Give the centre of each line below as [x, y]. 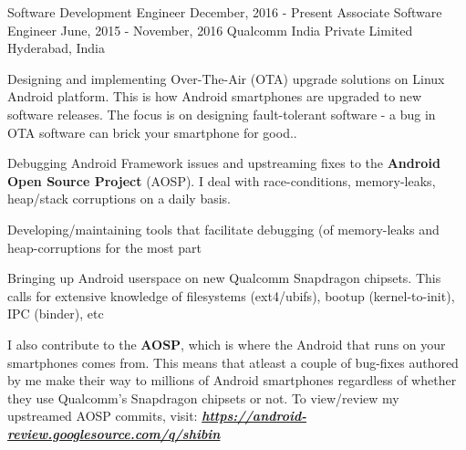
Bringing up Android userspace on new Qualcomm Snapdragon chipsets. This [224, 278]
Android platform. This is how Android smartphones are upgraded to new [215, 96]
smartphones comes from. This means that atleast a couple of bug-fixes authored [233, 362]
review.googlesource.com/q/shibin [114, 433]
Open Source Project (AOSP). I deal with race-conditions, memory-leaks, [222, 180]
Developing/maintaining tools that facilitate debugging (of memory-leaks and [223, 229]
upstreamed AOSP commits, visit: [103, 416]
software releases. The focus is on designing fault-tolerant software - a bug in [222, 114]
